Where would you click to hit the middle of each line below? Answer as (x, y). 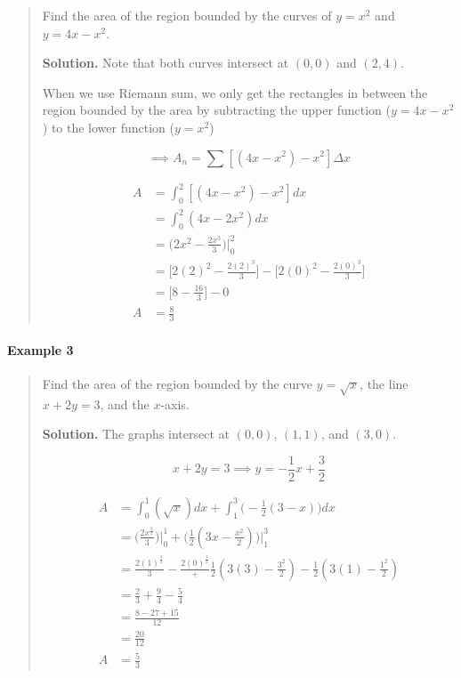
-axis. (175, 404)
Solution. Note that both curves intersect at (166, 63)
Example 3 (40, 349)
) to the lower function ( (109, 127)
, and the (125, 404)
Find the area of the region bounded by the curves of (187, 15)
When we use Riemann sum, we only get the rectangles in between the (235, 92)
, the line (384, 383)
